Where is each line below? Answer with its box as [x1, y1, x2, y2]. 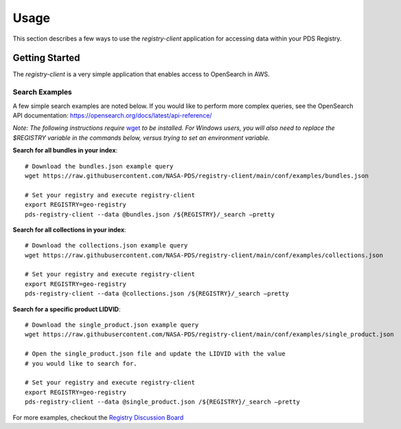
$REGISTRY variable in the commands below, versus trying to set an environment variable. [12, 133, 271, 142]
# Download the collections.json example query [25, 241, 188, 250]
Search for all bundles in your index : [12, 146, 118, 155]
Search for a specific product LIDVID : [12, 305, 121, 313]
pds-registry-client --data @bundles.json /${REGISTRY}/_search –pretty [25, 210, 275, 218]
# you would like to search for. [25, 360, 137, 367]
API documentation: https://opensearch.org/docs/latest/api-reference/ [12, 111, 212, 120]
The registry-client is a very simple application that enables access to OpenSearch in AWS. [12, 70, 271, 78]
